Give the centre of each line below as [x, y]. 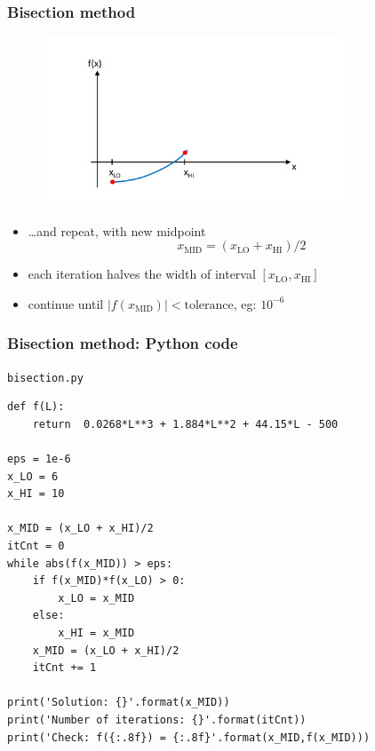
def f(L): [36, 407]
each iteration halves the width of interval [142, 274]
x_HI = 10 [36, 494]
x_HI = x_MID [96, 632]
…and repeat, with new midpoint [117, 230]
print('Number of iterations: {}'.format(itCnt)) [157, 719]
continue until [66, 303]
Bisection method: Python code [123, 343]
